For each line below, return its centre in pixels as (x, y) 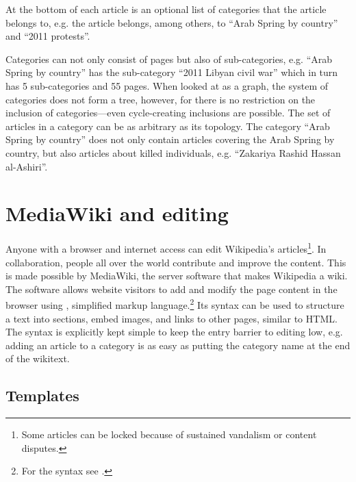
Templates (42, 395)
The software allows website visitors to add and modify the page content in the (171, 289)
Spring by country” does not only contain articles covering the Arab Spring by (170, 139)
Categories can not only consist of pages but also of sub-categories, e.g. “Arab (169, 59)
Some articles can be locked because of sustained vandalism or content (169, 434)
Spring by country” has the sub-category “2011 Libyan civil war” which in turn (172, 72)
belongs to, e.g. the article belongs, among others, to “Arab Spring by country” (172, 22)
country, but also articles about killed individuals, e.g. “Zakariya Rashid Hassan (173, 152)
